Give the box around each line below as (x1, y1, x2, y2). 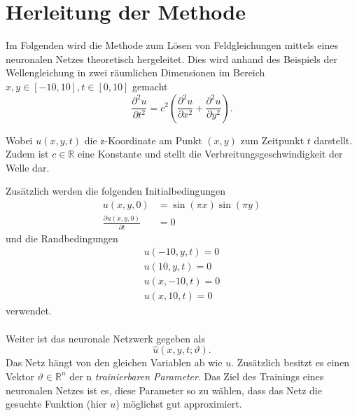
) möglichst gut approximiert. (115, 396, 242, 411)
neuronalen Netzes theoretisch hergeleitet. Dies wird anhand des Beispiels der (6, 51, 337, 66)
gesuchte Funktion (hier (6, 396, 107, 411)
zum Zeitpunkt (240, 132, 304, 147)
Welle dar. (6, 160, 50, 174)
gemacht (132, 78, 168, 93)
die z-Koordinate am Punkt (84, 132, 202, 147)
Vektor (6, 368, 34, 383)
